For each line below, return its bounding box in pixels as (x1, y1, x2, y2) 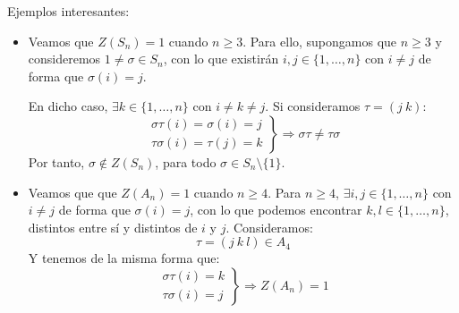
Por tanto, (28, 152, 85, 171)
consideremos (28, 49, 101, 68)
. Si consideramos (265, 97, 361, 115)
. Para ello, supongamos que (242, 31, 397, 50)
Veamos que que (28, 182, 117, 201)
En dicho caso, (28, 97, 108, 115)
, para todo (155, 152, 217, 171)
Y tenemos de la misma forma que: (28, 249, 220, 267)
